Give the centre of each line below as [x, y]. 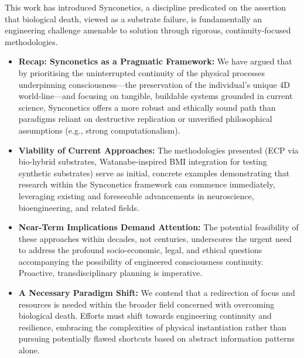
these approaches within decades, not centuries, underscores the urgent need [155, 238]
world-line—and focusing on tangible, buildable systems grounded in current [156, 96]
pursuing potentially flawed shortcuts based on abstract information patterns [157, 338]
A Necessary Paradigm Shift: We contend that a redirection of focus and [157, 293]
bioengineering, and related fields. [79, 207]
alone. [29, 350]
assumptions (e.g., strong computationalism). [99, 130]
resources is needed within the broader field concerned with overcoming [146, 304]
